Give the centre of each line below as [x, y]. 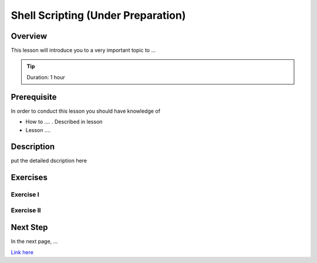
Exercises [29, 178]
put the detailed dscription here [49, 161]
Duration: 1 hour [46, 77]
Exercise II [26, 210]
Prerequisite [34, 97]
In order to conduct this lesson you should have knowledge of [86, 111]
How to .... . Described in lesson [64, 122]
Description [33, 147]
